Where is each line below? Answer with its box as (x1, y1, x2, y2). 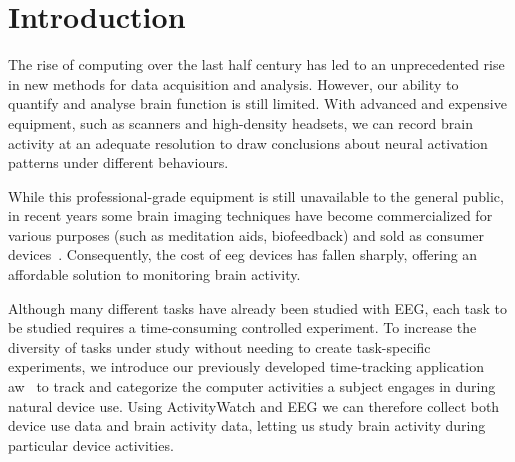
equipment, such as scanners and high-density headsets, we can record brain (8, 112, 474, 133)
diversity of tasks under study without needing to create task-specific (8, 336, 431, 357)
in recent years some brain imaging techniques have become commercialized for (8, 205, 493, 226)
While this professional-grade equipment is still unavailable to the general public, (8, 185, 504, 206)
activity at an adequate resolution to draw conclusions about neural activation (8, 132, 488, 153)
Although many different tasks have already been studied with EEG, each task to (8, 297, 508, 318)
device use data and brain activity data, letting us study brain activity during (8, 415, 486, 436)
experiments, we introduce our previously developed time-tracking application (8, 356, 484, 377)
